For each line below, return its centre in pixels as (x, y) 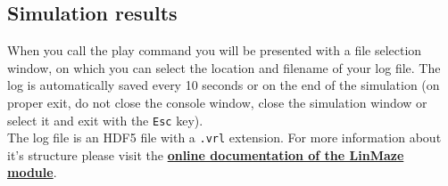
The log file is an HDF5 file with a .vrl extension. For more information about (224, 137)
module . (32, 172)
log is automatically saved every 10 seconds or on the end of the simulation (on (224, 85)
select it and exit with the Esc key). (105, 120)
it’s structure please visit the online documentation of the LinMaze (206, 154)
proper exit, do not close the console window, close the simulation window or (217, 102)
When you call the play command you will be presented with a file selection (215, 50)
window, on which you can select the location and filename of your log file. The (224, 67)
